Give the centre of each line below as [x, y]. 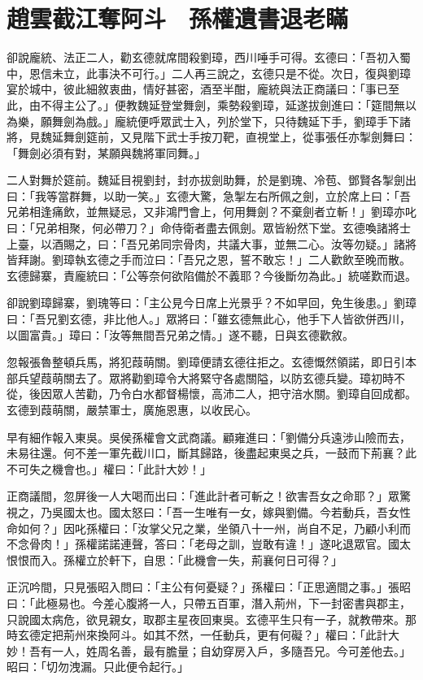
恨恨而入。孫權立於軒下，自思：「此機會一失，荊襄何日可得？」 [174, 559]
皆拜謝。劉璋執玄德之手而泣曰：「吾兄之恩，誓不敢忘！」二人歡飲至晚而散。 [209, 260]
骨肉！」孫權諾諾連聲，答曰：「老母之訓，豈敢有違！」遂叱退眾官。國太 [220, 544]
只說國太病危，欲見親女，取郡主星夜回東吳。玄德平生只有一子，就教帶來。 [206, 619]
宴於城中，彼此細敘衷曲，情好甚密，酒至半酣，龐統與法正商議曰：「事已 [197, 89]
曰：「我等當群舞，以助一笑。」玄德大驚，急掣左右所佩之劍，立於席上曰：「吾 [209, 195]
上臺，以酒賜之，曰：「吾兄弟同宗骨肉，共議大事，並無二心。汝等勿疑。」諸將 [211, 243]
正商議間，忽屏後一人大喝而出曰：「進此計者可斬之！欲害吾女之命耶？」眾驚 [209, 496]
